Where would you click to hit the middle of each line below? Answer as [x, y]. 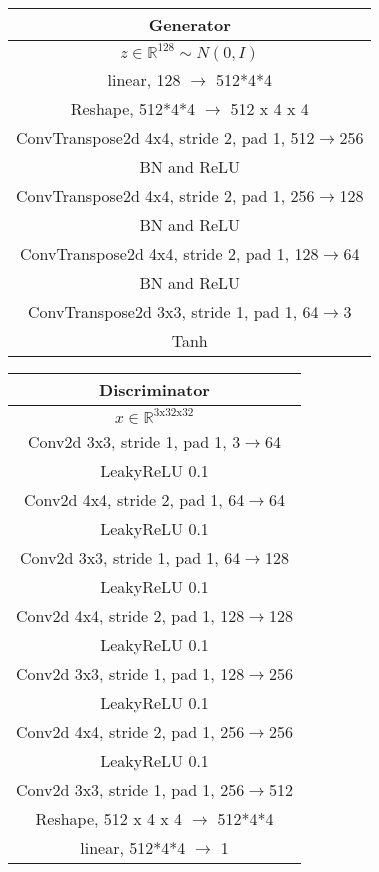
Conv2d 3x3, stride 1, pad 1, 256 [130, 789]
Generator [189, 24]
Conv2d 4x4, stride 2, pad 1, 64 [134, 499]
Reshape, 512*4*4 [133, 108]
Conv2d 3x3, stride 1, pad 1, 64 [130, 557]
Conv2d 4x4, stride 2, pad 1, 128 [130, 615]
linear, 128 [144, 79]
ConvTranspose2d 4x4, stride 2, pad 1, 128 [169, 253]
